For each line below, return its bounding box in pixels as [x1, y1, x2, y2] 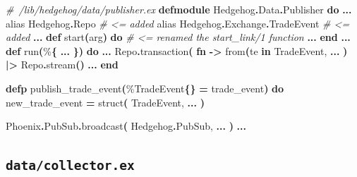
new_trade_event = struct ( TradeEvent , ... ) [6, 94, 205, 109]
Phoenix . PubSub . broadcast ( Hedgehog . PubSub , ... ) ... [6, 118, 246, 133]
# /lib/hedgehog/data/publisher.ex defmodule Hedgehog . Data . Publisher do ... [6, 2, 352, 16]
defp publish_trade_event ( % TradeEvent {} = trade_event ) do [6, 80, 284, 95]
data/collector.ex [6, 158, 135, 173]
